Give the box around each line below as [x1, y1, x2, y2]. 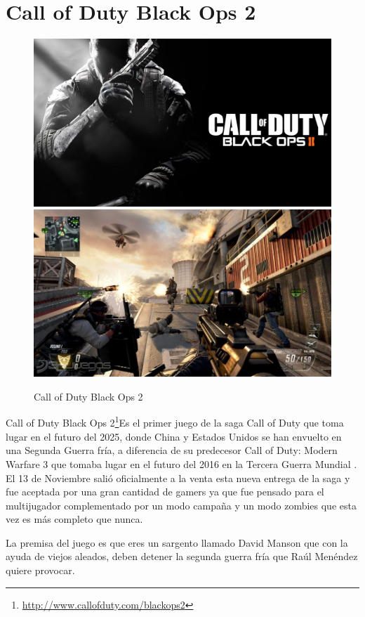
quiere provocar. [6, 563, 75, 578]
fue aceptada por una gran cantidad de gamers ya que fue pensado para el [6, 484, 324, 499]
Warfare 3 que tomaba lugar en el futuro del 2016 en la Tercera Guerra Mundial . [6, 456, 357, 471]
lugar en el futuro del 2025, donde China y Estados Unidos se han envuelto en [6, 429, 342, 443]
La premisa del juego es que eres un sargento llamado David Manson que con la [6, 535, 348, 550]
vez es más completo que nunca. [6, 512, 143, 526]
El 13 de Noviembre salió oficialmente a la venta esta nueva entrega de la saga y [6, 470, 350, 485]
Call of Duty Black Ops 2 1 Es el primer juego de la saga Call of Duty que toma [6, 413, 344, 430]
